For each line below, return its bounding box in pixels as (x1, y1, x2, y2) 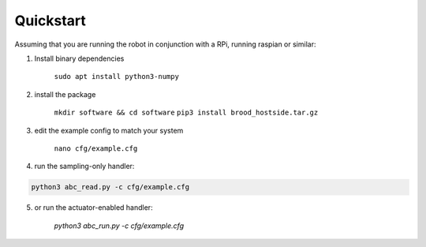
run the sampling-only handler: (34, 162, 135, 171)
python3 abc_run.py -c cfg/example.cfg (54, 221, 185, 230)
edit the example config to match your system (34, 125, 184, 135)
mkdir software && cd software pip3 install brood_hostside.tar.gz (54, 108, 319, 118)
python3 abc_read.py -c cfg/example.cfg (31, 182, 189, 192)
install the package (34, 89, 96, 99)
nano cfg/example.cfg (54, 144, 138, 153)
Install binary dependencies (34, 54, 125, 63)
